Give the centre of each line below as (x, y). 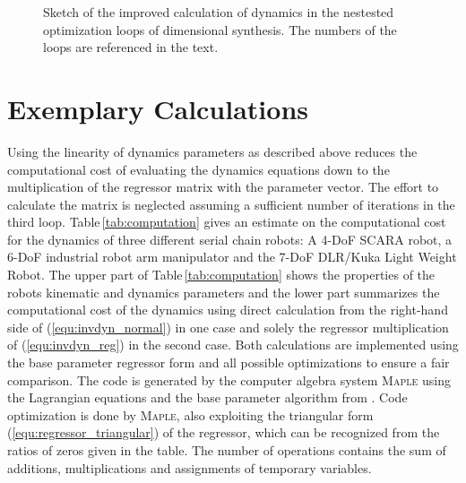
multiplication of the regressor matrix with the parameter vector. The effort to (223, 187)
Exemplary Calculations (158, 108)
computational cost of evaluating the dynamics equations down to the (198, 169)
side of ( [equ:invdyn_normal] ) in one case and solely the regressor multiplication (228, 327)
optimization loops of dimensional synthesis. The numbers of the (220, 29)
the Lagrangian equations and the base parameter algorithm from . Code (207, 397)
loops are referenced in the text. (131, 47)
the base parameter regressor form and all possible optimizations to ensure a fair (229, 362)
